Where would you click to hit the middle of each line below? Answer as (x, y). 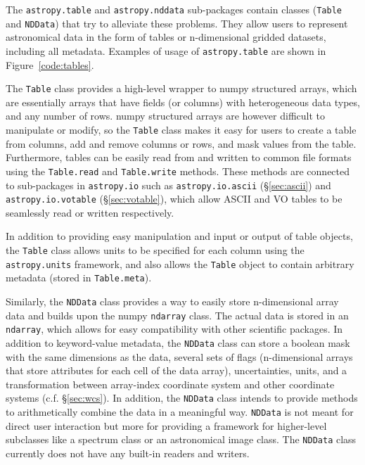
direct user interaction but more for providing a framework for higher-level (166, 425)
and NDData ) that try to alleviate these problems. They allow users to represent (177, 23)
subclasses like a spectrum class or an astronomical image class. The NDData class (181, 439)
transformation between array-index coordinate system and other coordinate (170, 384)
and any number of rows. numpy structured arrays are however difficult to (166, 116)
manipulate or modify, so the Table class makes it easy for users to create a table (181, 129)
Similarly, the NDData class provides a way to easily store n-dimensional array (172, 301)
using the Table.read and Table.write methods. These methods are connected (178, 171)
